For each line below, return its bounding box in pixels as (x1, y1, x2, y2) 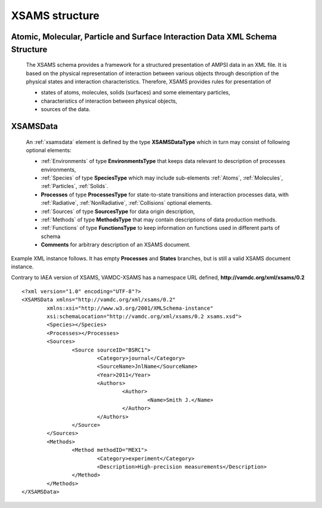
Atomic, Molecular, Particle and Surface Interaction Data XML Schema (11, 32, 277, 42)
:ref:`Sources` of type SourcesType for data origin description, (41, 208, 195, 215)
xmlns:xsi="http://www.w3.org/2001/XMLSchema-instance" (47, 304, 214, 312)
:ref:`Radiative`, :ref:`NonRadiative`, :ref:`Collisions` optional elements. (41, 199, 212, 207)
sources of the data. (41, 106, 91, 113)
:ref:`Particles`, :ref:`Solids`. (41, 183, 109, 190)
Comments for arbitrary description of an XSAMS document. (41, 241, 191, 248)
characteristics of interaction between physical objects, (41, 97, 178, 104)
